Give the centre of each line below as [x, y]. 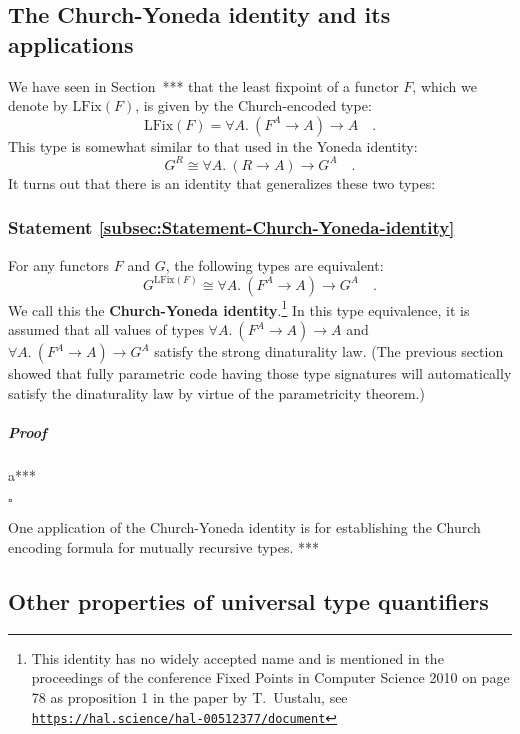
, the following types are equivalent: [274, 264]
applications [71, 43]
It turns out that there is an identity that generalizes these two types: [222, 182]
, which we [444, 85]
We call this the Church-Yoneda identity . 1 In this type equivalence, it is [239, 308]
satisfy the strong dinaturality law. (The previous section [329, 351]
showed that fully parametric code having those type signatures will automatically [260, 373]
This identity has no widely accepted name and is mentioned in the [237, 657]
